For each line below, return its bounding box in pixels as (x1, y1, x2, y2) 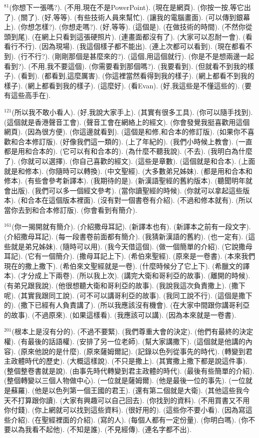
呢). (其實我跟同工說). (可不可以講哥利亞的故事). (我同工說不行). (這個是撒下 (4, 290, 253, 300)
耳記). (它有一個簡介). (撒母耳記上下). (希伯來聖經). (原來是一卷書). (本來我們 (4, 251, 256, 261)
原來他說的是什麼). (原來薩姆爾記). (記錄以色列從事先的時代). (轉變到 (20, 346, 246, 356)
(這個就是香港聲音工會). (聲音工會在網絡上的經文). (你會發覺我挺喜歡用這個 (4, 116, 250, 127)
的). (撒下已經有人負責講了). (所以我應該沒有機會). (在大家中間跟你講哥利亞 (4, 300, 250, 310)
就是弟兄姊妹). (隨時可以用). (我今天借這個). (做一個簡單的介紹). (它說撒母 (10, 241, 253, 251)
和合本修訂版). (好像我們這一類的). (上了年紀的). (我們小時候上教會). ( (10, 136, 239, 146)
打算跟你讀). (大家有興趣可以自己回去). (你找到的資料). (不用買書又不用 (17, 395, 250, 405)
